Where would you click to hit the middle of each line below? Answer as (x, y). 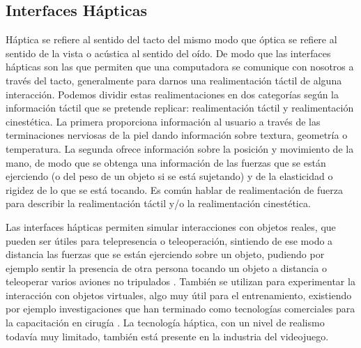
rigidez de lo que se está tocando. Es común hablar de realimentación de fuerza (174, 189)
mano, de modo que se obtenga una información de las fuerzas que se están (166, 162)
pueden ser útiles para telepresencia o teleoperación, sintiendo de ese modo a (169, 240)
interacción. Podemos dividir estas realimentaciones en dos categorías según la (172, 94)
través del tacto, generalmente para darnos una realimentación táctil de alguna (174, 80)
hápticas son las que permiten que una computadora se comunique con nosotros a (180, 67)
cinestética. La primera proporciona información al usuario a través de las (163, 121)
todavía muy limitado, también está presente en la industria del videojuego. (167, 336)
